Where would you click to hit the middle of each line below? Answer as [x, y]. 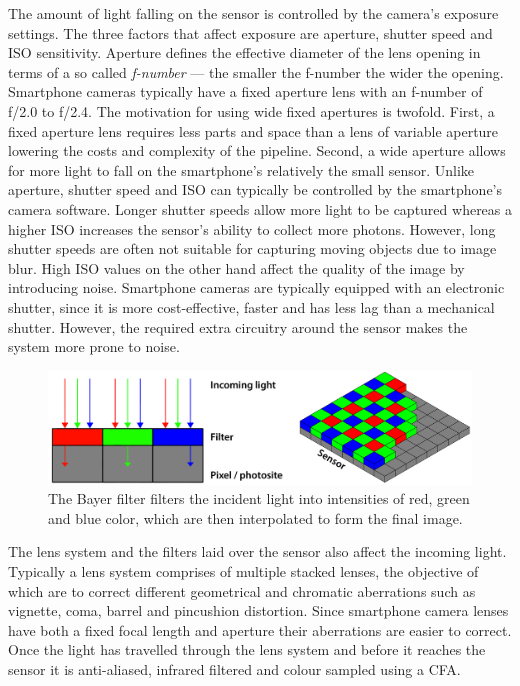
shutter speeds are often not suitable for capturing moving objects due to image [252, 248]
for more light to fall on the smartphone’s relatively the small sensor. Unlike [241, 169]
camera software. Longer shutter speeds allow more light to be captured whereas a [260, 208]
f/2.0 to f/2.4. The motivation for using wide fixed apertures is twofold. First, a [251, 110]
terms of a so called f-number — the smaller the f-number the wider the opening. [256, 71]
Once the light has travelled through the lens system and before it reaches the [247, 649]
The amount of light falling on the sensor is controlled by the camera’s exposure [253, 13]
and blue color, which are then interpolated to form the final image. [255, 517]
